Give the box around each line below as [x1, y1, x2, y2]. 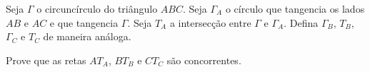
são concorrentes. [166, 52, 241, 67]
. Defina [284, 15, 319, 30]
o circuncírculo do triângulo [36, 1, 158, 16]
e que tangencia [49, 15, 119, 30]
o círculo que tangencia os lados [225, 1, 365, 16]
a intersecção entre [169, 15, 251, 30]
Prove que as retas [6, 52, 86, 67]
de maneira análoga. [43, 29, 131, 44]
